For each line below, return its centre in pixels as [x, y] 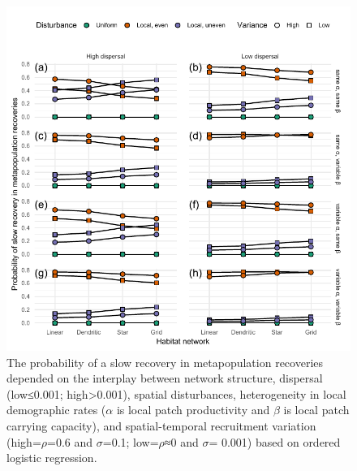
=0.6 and [70, 441]
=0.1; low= [131, 441]
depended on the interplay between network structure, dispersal [165, 378]
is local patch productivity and [193, 410]
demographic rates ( [56, 410]
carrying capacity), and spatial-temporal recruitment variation [161, 425]
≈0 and [181, 441]
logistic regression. [52, 458]
